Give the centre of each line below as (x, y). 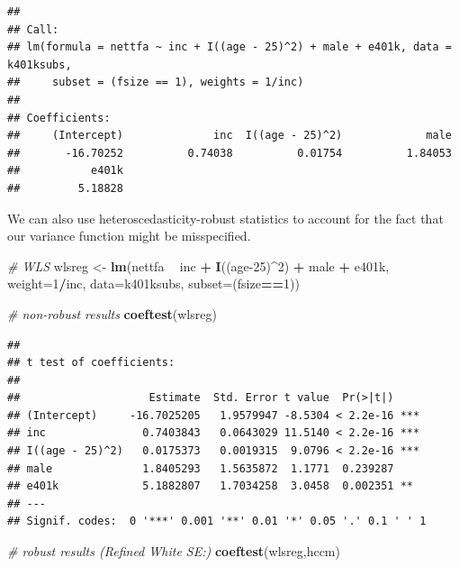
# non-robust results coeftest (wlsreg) (112, 313)
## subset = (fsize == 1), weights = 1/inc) (156, 82)
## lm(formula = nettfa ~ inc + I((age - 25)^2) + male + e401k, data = (229, 47)
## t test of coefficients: (91, 363)
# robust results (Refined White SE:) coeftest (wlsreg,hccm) (174, 551)
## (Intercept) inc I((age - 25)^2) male (229, 136)
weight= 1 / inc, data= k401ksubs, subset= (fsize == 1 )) (153, 283)
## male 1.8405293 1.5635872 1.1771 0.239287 (201, 468)
